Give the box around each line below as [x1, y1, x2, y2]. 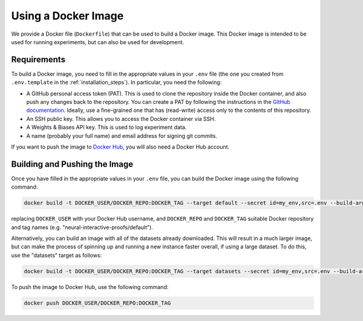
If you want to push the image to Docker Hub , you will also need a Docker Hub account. [11, 143, 230, 151]
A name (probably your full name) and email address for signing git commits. [26, 132, 218, 139]
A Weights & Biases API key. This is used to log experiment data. [26, 124, 187, 131]
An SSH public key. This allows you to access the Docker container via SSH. [26, 115, 216, 122]
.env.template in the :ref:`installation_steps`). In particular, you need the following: [11, 79, 222, 86]
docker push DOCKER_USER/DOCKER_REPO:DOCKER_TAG [24, 299, 171, 306]
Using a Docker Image [11, 9, 124, 22]
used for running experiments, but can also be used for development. [11, 38, 185, 45]
